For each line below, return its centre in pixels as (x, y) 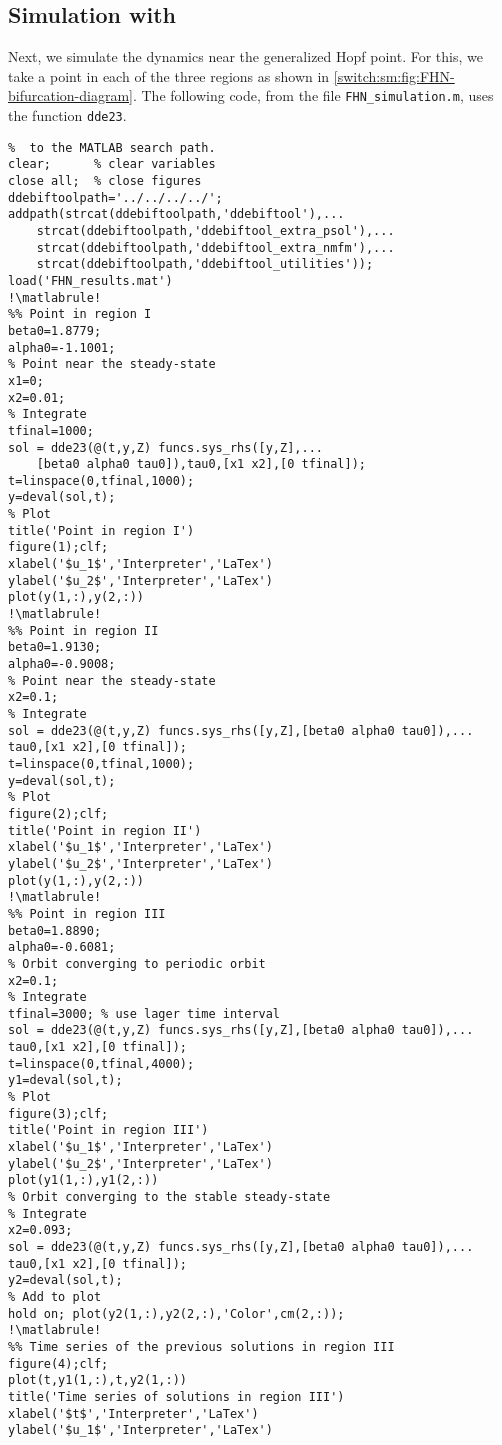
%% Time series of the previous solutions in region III (201, 1346)
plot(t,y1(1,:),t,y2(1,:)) (97, 1380)
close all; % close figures (105, 181)
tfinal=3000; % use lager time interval (144, 1013)
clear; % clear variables (112, 164)
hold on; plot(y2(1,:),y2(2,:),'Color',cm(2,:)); (176, 1313)
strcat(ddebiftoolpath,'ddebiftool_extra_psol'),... (215, 230)
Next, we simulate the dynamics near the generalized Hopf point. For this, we (245, 56)
